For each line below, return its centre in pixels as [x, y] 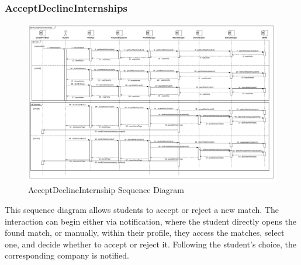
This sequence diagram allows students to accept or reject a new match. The [142, 209]
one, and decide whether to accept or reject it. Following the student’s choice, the [150, 244]
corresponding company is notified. [67, 255]
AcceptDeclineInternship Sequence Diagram [106, 190]
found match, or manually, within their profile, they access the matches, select [145, 233]
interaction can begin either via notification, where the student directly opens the [150, 221]
